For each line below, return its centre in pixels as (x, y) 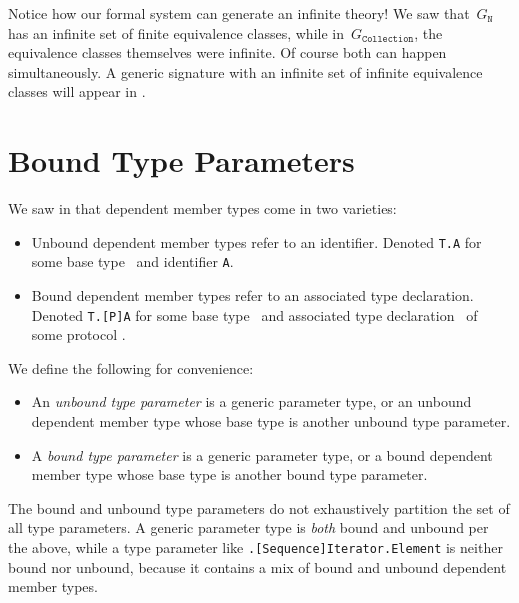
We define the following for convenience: (131, 367)
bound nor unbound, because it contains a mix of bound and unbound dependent (257, 566)
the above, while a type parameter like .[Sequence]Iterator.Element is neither (255, 547)
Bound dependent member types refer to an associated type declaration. (252, 295)
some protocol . (78, 334)
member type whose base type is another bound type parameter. (229, 474)
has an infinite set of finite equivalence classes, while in (176, 32)
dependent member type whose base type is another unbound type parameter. (271, 421)
